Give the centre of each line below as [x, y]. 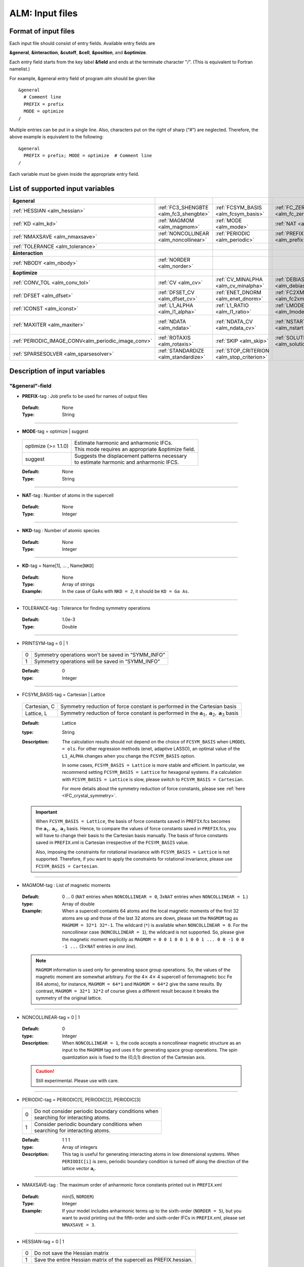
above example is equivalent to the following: [56, 137]
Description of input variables [57, 371]
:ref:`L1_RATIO [232, 305]
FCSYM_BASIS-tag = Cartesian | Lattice [64, 695]
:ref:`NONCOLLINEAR [184, 233]
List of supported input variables [62, 188]
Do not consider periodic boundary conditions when [97, 1111]
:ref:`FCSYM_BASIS [239, 207]
